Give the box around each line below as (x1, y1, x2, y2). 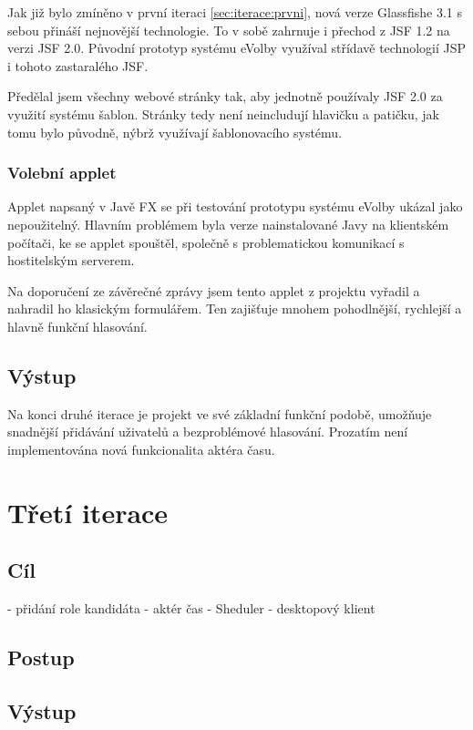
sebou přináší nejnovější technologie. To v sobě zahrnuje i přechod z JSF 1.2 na (7, 20, 450, 39)
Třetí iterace (7, 493, 169, 530)
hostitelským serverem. (7, 251, 135, 270)
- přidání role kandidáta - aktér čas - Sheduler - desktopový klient (7, 599, 375, 618)
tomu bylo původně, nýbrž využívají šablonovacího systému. (7, 122, 343, 141)
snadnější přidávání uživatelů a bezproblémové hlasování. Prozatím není (7, 422, 408, 441)
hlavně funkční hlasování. (7, 316, 148, 335)
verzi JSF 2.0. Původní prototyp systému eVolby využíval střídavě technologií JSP (7, 38, 467, 57)
